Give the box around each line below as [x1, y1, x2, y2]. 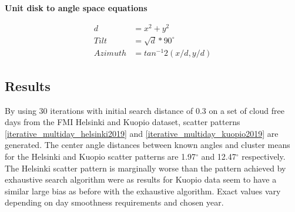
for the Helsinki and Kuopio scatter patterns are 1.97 [5, 150, 196, 162]
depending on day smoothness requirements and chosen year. [5, 196, 224, 208]
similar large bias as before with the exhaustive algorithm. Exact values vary [5, 184, 281, 197]
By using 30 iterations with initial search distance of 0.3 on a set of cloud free [5, 104, 284, 116]
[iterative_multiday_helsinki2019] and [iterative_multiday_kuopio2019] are [5, 127, 279, 139]
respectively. [242, 150, 286, 162]
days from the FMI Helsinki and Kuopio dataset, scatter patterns [5, 116, 240, 128]
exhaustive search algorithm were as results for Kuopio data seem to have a [5, 173, 277, 186]
